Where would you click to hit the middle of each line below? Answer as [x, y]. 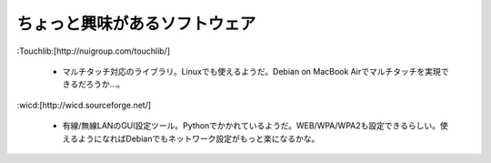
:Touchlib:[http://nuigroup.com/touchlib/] [93, 51]
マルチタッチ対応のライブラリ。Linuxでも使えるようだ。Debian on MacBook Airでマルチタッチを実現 [251, 71]
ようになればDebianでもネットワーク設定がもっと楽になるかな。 [199, 138]
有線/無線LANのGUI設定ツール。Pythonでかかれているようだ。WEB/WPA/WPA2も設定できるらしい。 [251, 126]
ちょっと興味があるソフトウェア [136, 24]
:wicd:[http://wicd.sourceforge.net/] [84, 105]
